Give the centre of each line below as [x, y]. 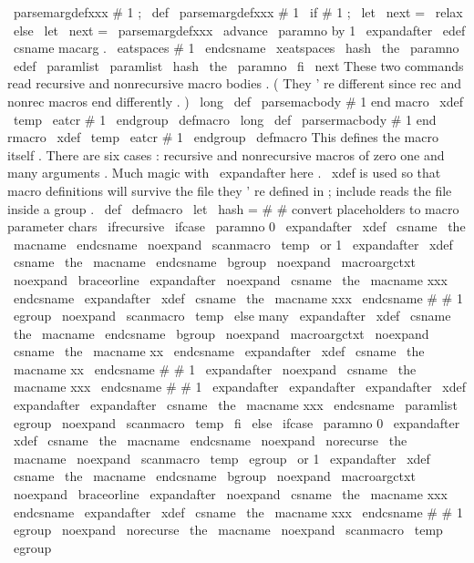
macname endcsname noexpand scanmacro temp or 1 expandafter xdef [233, 244]
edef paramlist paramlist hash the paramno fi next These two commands [238, 65]
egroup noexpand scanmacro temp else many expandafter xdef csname [232, 316]
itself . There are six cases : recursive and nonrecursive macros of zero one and [226, 154]
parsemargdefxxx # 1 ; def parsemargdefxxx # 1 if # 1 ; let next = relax [238, 12]
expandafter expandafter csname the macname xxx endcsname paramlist [235, 405]
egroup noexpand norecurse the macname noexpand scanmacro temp [228, 530]
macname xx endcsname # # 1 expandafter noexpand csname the [215, 369]
